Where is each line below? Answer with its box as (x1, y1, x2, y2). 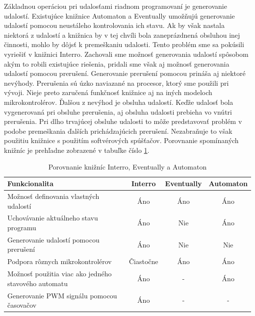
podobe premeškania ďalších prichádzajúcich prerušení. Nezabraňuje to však (4, 125, 232, 136)
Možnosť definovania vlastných (7, 191, 100, 201)
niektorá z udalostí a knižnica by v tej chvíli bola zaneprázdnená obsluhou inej (4, 29, 240, 40)
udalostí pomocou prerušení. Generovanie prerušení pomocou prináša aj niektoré (4, 68, 246, 78)
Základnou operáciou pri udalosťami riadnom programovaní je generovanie (4, 1, 227, 11)
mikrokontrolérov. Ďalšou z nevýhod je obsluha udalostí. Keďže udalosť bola (4, 97, 233, 107)
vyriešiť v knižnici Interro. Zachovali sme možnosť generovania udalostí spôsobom (4, 49, 249, 59)
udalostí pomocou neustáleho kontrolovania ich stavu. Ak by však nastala (4, 20, 225, 30)
